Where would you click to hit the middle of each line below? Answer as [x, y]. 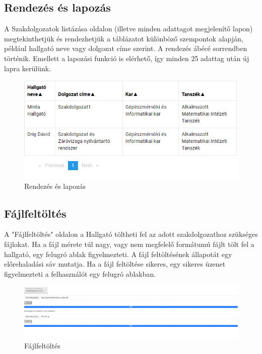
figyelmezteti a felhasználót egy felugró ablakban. [80, 273]
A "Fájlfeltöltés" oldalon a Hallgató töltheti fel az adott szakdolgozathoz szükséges [131, 234]
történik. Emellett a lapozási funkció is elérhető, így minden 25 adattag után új [127, 58]
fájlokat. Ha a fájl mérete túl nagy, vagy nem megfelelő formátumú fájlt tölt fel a [129, 244]
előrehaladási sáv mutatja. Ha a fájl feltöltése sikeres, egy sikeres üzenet [115, 264]
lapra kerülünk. [28, 68]
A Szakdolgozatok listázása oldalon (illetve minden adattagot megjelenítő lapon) [128, 29]
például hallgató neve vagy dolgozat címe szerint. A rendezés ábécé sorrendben [126, 48]
